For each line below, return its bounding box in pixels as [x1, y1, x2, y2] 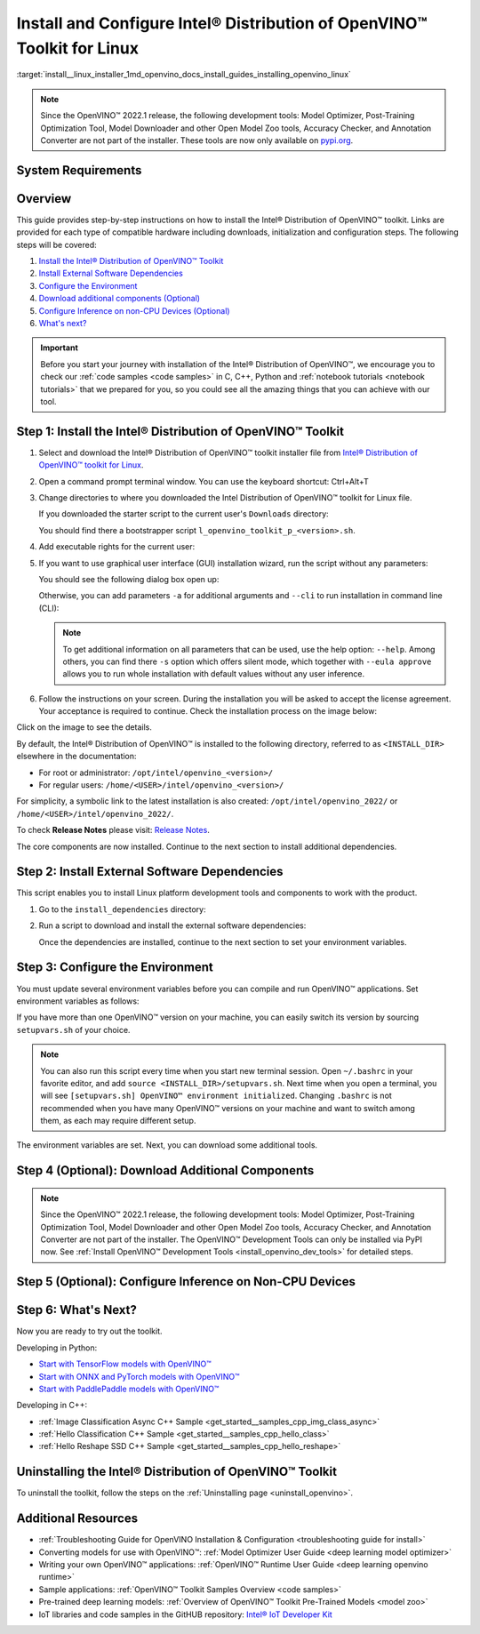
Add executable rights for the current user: [38, 541, 196, 552]
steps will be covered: [16, 239, 97, 250]
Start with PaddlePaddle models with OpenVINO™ [38, 1383, 220, 1394]
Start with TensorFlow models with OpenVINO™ [38, 1358, 212, 1369]
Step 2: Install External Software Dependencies [16, 864, 284, 879]
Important [40, 342, 79, 353]
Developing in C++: [16, 1400, 88, 1411]
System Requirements [16, 163, 142, 178]
